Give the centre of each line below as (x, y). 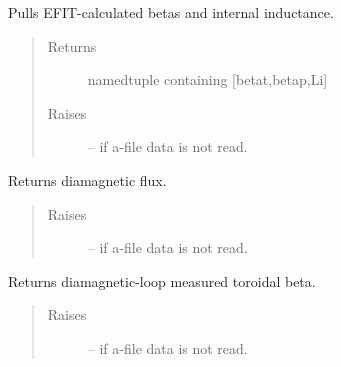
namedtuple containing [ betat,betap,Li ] (207, 79)
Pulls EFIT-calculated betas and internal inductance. (171, 12)
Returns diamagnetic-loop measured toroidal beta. (162, 280)
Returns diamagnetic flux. (87, 179)
